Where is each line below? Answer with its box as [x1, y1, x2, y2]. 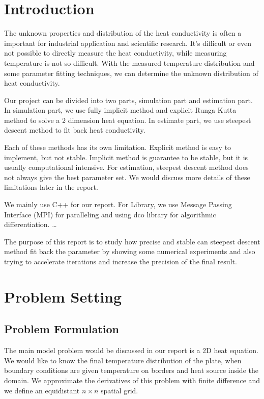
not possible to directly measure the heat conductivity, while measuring [4, 47, 227, 58]
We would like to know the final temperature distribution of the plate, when [4, 355, 242, 365]
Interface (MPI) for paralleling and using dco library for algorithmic [4, 209, 216, 219]
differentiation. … [4, 219, 57, 230]
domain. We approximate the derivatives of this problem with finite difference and [4, 375, 260, 385]
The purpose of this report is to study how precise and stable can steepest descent [4, 236, 260, 246]
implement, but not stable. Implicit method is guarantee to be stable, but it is [4, 152, 248, 162]
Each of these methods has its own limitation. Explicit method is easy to [4, 142, 231, 153]
